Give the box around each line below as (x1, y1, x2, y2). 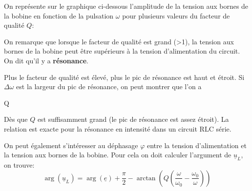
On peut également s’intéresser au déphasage (4, 140, 138, 150)
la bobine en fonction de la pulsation (4, 10, 114, 20)
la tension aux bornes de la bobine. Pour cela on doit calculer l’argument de (4, 150, 231, 160)
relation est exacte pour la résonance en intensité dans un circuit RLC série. (4, 123, 231, 134)
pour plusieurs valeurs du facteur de (122, 10, 230, 20)
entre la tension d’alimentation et (147, 140, 247, 150)
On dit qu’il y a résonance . (4, 55, 88, 65)
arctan (136, 174, 156, 182)
